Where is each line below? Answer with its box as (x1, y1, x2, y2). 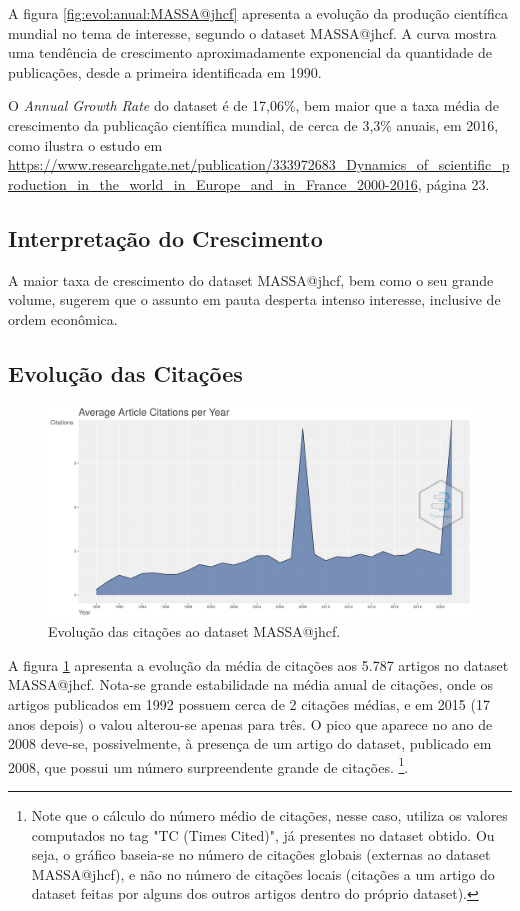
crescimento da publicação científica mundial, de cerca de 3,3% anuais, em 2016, (8, 114, 499, 135)
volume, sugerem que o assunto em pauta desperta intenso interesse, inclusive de (8, 289, 501, 310)
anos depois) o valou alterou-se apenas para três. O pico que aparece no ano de (8, 713, 493, 734)
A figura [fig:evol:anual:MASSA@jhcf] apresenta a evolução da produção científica (8, 3, 509, 23)
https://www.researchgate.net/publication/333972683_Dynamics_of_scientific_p (8, 154, 510, 175)
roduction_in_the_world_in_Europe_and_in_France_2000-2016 (8, 173, 418, 194)
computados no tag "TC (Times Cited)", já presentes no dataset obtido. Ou (31, 824, 495, 845)
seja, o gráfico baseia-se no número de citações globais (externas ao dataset (31, 844, 491, 865)
